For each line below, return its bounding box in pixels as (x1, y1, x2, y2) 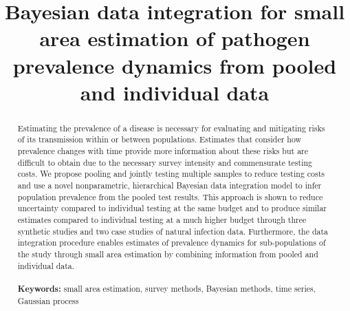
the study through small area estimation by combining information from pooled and (17, 248, 318, 259)
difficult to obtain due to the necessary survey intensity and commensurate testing (17, 156, 313, 168)
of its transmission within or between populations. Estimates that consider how (17, 133, 302, 145)
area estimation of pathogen (39, 24, 310, 52)
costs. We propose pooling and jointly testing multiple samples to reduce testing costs (17, 168, 325, 180)
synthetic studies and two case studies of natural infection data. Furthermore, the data (17, 225, 329, 237)
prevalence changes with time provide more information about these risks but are (17, 145, 309, 157)
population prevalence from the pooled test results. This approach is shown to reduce (17, 191, 323, 202)
